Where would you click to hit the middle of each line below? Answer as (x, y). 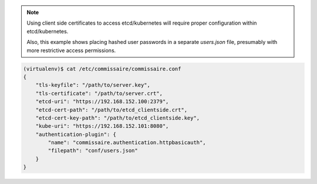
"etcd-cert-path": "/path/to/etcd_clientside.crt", (112, 110)
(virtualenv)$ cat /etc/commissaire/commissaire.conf (102, 69)
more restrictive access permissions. (71, 50)
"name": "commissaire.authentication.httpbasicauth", (127, 143)
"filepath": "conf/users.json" (93, 151)
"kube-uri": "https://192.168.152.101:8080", (102, 126)
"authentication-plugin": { (76, 134)
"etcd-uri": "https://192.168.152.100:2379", (102, 102)
